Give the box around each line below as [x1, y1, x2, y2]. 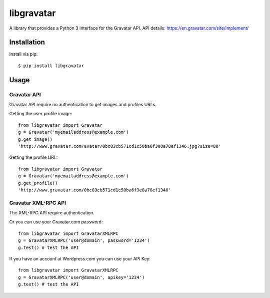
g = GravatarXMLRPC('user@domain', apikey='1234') [18, 274, 145, 280]
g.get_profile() [18, 180, 58, 186]
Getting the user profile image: [9, 111, 72, 117]
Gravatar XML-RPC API [9, 199, 66, 206]
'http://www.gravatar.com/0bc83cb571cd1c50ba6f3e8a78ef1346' [18, 187, 171, 193]
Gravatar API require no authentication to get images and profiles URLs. [9, 102, 157, 107]
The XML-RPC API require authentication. [9, 210, 94, 216]
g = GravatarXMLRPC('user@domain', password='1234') [18, 238, 150, 243]
